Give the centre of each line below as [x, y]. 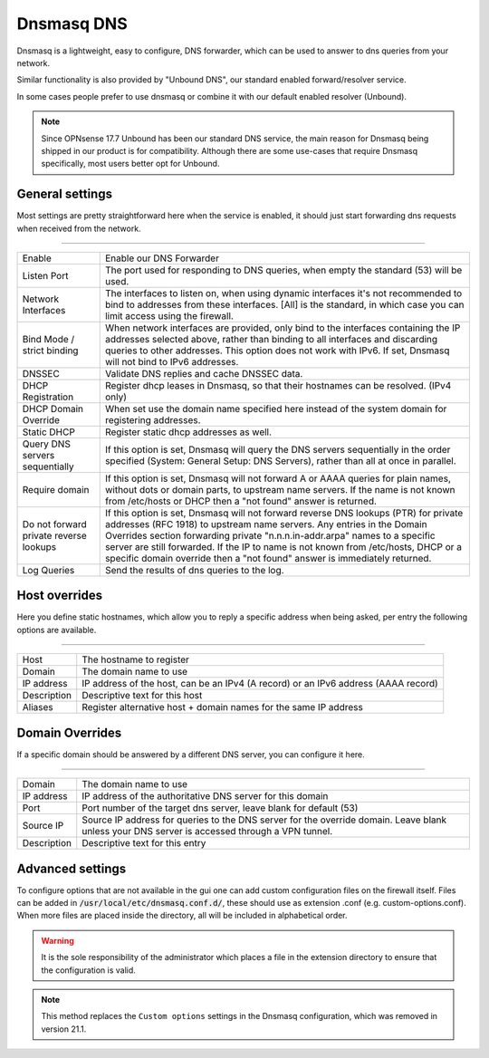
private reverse [54, 535]
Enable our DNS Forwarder [162, 258]
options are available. [57, 630]
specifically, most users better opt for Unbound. [130, 164]
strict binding [50, 351]
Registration [48, 397]
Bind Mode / [48, 339]
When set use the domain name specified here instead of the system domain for [276, 409]
